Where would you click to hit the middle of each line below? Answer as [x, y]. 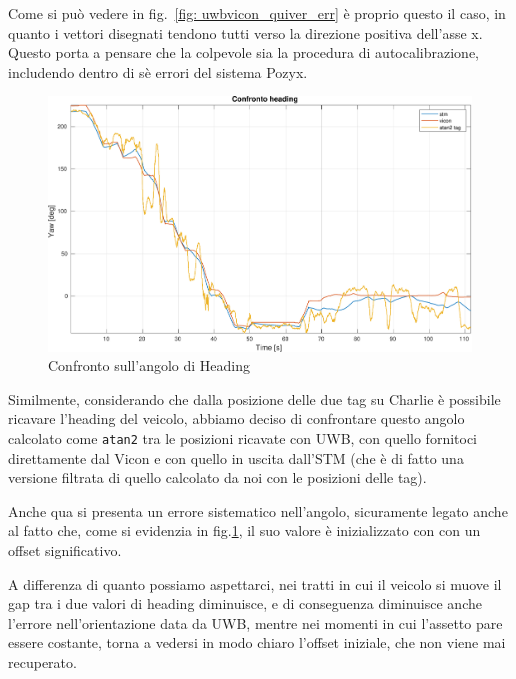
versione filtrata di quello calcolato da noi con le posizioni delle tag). [217, 477]
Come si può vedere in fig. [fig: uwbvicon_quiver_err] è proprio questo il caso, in [257, 13]
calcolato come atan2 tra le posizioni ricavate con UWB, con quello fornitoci [242, 438]
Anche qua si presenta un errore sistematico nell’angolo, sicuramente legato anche [258, 510]
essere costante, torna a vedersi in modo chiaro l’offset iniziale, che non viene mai [257, 642]
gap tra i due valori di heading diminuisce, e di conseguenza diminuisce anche [245, 603]
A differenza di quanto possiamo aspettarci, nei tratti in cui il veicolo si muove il [255, 583]
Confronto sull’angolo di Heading [149, 365]
